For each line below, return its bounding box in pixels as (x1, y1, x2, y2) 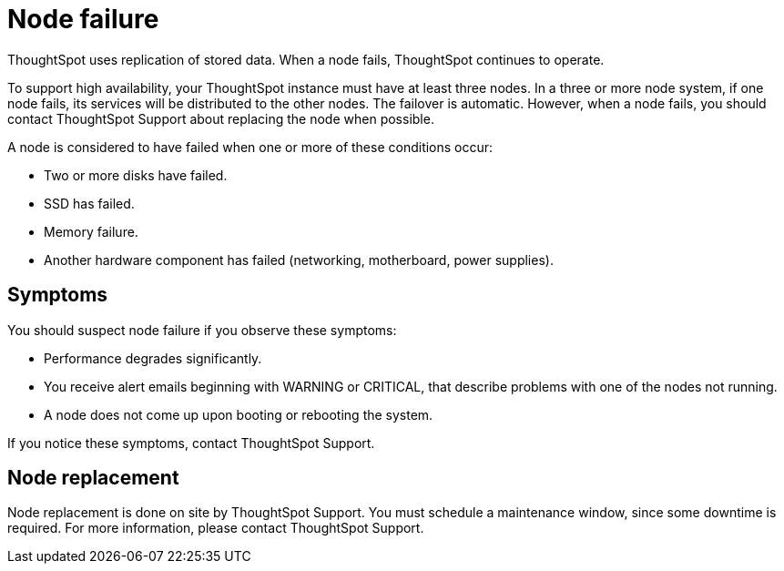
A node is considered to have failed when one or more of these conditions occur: (7, 138, 494, 155)
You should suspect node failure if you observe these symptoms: (7, 321, 397, 338)
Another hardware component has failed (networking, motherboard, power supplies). (44, 251, 554, 268)
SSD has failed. (44, 195, 135, 211)
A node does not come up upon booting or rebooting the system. (44, 406, 433, 423)
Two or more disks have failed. (44, 167, 228, 183)
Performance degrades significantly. (44, 350, 262, 366)
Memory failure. (44, 223, 138, 240)
